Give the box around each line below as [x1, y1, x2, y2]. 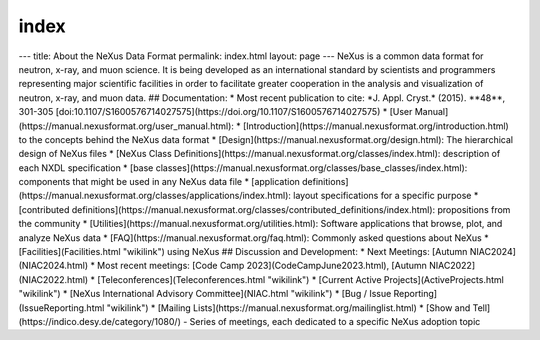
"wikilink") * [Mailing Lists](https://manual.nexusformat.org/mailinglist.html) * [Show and [106, 301, 471, 314]
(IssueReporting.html [18, 301, 105, 314]
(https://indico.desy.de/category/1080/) [18, 315, 182, 327]
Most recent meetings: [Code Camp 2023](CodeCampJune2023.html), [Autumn [96, 260, 427, 272]
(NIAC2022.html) [18, 273, 89, 285]
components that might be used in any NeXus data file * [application [18, 176, 300, 188]
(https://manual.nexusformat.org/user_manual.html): [18, 120, 235, 132]
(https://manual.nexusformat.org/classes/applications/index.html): [18, 190, 292, 202]
